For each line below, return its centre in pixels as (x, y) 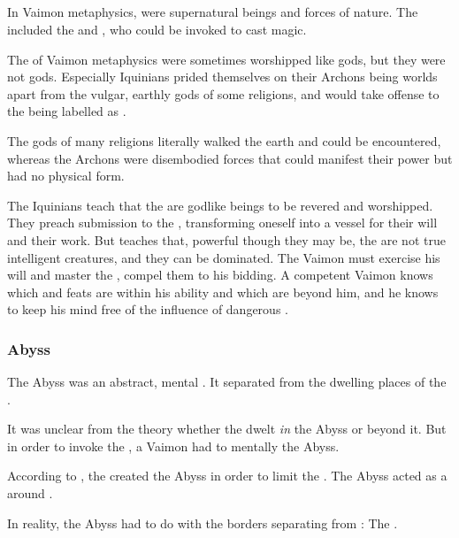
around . (30, 493)
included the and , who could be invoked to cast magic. (157, 29)
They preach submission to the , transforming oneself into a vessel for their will (222, 223)
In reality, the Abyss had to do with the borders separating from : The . (203, 523)
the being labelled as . (67, 111)
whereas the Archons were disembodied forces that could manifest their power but (230, 158)
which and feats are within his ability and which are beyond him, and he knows (223, 292)
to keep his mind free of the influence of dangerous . (148, 309)
